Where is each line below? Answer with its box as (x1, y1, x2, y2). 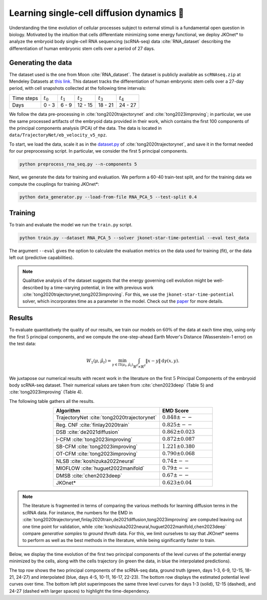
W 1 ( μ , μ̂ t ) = (86, 358, 111, 365)
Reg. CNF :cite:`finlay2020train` (56, 421, 130, 428)
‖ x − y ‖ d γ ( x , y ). (145, 358, 180, 364)
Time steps (12, 95, 38, 102)
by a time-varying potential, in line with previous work (44, 284, 154, 290)
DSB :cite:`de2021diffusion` (56, 429, 120, 436)
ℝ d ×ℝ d (133, 363, 146, 369)
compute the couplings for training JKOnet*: (9, 181, 99, 187)
